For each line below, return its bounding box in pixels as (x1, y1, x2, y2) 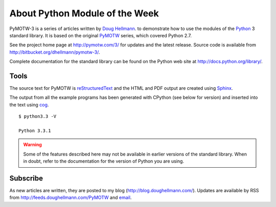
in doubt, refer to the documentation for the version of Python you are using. (23, 158, 184, 164)
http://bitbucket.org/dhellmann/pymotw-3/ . (9, 49, 100, 55)
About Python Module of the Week (9, 8, 159, 19)
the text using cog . (9, 101, 49, 108)
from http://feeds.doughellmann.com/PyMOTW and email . (9, 194, 132, 201)
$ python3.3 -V (18, 114, 57, 119)
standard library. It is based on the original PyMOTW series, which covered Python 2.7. (9, 32, 192, 38)
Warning (23, 142, 42, 148)
